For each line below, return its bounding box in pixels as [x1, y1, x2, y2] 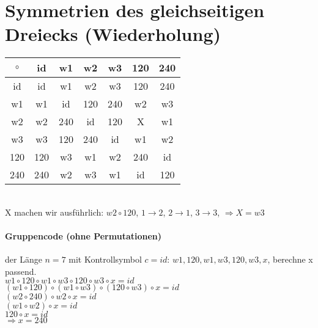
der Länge [5, 253, 42, 266]
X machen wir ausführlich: [5, 205, 104, 218]
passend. [5, 264, 37, 277]
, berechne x [267, 253, 313, 266]
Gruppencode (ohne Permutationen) [5, 230, 162, 242]
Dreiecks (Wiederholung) [5, 21, 221, 46]
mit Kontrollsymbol [68, 253, 142, 266]
